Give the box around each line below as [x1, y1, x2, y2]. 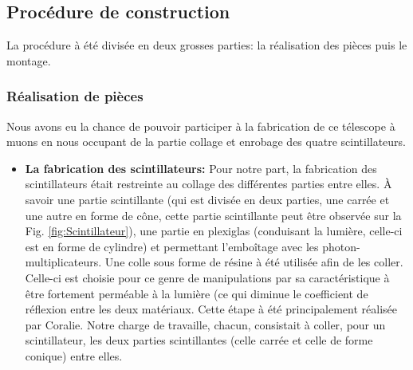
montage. [6, 52, 51, 69]
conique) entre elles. [25, 347, 123, 364]
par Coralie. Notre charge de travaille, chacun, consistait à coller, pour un [25, 316, 386, 333]
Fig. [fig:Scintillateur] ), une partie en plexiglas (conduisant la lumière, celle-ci [25, 222, 403, 239]
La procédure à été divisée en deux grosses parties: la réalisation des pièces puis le [6, 37, 407, 53]
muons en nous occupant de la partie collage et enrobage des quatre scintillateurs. [6, 133, 407, 150]
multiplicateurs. [25, 254, 102, 270]
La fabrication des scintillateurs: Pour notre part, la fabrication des [25, 159, 377, 176]
